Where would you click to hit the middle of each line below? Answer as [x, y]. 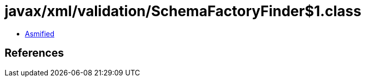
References [34, 53]
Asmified [40, 33]
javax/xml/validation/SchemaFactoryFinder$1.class [183, 11]
